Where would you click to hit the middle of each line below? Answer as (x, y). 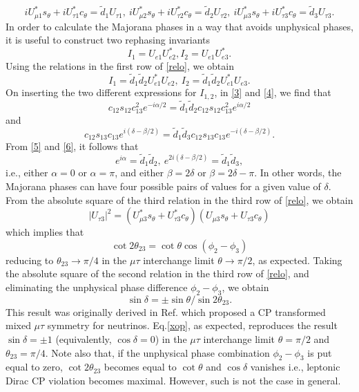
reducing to (30, 260)
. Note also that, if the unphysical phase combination (157, 352)
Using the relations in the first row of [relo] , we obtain (120, 65)
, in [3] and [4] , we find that (273, 92)
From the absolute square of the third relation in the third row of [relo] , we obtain (179, 199)
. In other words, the (298, 172)
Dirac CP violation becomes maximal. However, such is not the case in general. (173, 380)
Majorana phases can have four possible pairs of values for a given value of (163, 186)
